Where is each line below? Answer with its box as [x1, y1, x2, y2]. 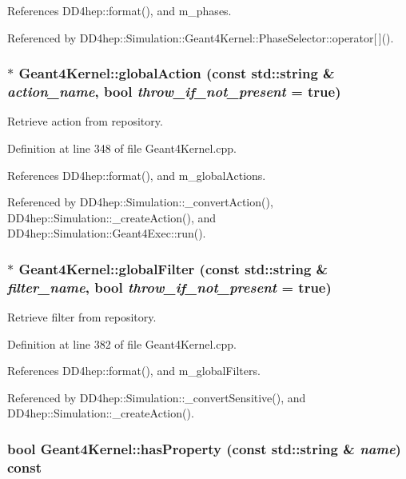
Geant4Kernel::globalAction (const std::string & [18, 63, 335, 83]
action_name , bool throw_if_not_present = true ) [7, 82, 341, 102]
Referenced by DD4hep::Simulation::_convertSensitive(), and [7, 389, 306, 405]
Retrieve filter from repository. [7, 309, 157, 325]
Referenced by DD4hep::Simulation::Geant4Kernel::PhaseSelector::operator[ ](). [7, 29, 394, 46]
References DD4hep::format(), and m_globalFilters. [7, 362, 261, 379]
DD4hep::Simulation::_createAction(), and [7, 209, 217, 226]
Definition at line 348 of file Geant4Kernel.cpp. [7, 139, 237, 156]
